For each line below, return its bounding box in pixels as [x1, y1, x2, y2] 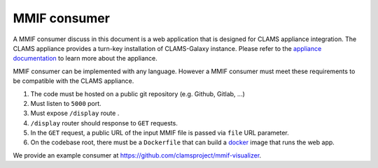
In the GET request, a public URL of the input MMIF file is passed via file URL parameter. [30, 129, 290, 137]
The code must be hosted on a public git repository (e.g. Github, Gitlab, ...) [30, 89, 245, 98]
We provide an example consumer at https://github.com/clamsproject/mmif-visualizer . [13, 151, 262, 160]
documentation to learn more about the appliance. [13, 54, 157, 63]
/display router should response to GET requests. [30, 119, 178, 127]
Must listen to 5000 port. [30, 99, 101, 107]
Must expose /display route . [30, 109, 120, 118]
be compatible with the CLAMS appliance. [13, 77, 134, 85]
